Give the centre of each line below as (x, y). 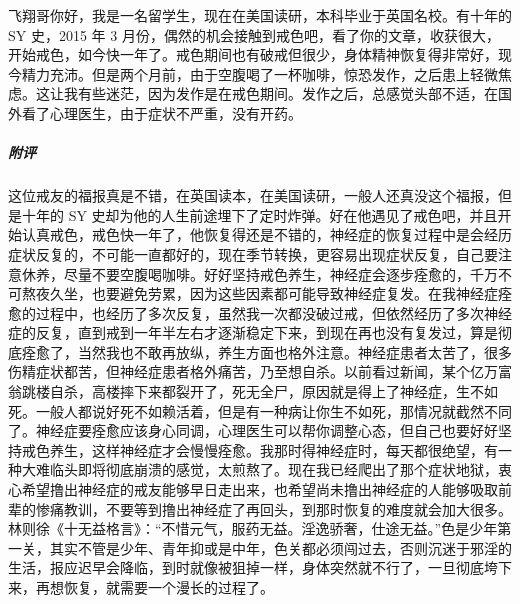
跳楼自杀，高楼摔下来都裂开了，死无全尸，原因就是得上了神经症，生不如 (259, 391)
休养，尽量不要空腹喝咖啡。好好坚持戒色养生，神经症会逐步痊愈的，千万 (259, 273)
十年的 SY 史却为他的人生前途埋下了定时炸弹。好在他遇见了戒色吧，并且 (259, 214)
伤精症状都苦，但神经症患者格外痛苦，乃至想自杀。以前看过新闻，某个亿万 (253, 371)
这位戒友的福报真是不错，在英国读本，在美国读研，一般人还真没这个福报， (253, 195)
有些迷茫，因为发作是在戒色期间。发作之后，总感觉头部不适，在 (287, 93)
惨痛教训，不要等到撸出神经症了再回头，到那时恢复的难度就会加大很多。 (273, 508)
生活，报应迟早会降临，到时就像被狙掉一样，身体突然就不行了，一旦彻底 (246, 567)
